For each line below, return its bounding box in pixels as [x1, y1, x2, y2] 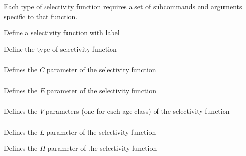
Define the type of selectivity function [4, 43, 117, 54]
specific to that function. [4, 11, 78, 21]
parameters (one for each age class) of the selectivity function [45, 106, 230, 116]
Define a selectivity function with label [4, 27, 120, 38]
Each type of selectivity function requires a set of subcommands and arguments [4, 1, 242, 11]
